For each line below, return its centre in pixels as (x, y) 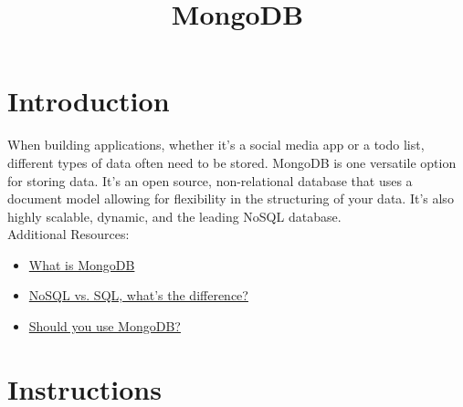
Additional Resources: (68, 234)
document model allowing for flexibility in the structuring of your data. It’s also (231, 198)
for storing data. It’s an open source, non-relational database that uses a (210, 180)
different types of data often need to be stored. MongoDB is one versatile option (232, 162)
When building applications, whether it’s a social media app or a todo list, (216, 145)
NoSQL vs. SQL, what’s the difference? (138, 295)
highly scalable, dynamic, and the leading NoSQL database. (174, 216)
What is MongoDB (82, 264)
